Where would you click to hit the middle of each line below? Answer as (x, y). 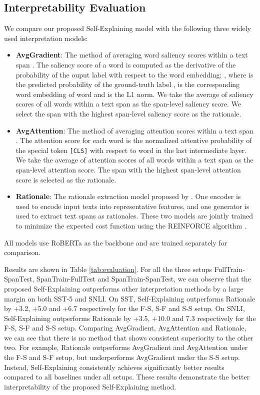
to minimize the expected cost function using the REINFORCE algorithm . (131, 225)
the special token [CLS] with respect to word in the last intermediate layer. (131, 150)
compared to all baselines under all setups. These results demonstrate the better (127, 377)
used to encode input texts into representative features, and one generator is (132, 206)
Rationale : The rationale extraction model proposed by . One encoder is (128, 196)
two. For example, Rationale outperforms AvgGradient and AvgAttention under (126, 347)
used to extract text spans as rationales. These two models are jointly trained (134, 216)
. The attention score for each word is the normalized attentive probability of (134, 140)
